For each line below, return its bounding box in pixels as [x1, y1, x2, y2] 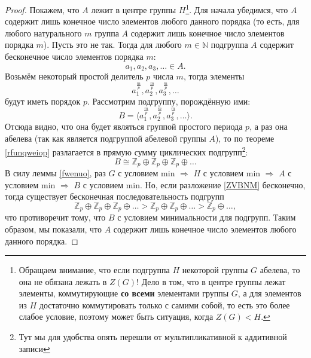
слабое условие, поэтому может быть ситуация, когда [19, 310, 214, 323]
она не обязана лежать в [19, 275, 107, 287]
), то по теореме [215, 131, 275, 144]
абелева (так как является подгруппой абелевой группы [5, 131, 206, 144]
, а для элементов [237, 287, 301, 299]
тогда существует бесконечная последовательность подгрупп [5, 190, 224, 203]
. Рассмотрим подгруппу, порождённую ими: [87, 95, 251, 108]
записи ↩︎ [19, 342, 50, 354]
